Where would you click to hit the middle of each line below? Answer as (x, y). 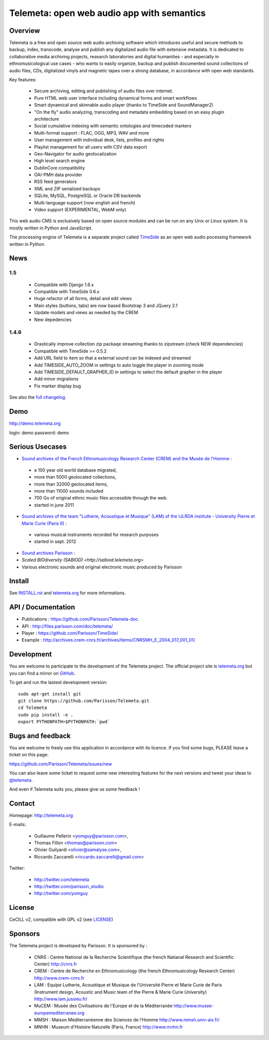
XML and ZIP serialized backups (67, 188)
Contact (22, 803)
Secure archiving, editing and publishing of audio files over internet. (104, 91)
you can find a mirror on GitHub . (42, 673)
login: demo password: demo (39, 433)
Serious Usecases (38, 447)
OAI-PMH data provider (58, 175)
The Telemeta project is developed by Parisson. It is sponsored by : (78, 946)
